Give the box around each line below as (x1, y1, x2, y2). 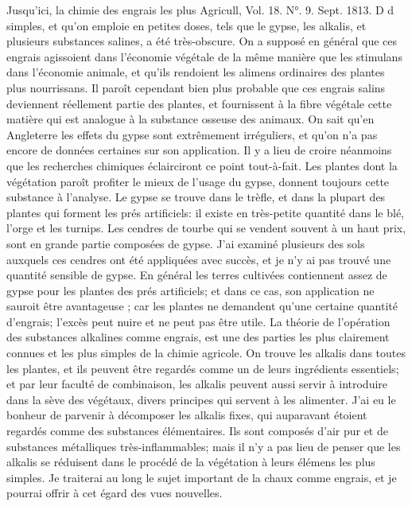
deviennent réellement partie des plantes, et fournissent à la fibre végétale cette (6, 95, 392, 111)
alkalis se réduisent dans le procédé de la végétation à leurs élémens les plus (6, 453, 375, 470)
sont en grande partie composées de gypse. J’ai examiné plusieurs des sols (6, 235, 365, 251)
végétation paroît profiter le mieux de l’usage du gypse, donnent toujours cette (6, 173, 390, 189)
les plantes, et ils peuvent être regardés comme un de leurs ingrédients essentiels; (6, 360, 399, 376)
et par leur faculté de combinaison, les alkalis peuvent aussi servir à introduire (6, 376, 388, 392)
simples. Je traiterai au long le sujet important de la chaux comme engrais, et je (6, 469, 397, 485)
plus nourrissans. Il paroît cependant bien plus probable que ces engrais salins (6, 79, 386, 95)
